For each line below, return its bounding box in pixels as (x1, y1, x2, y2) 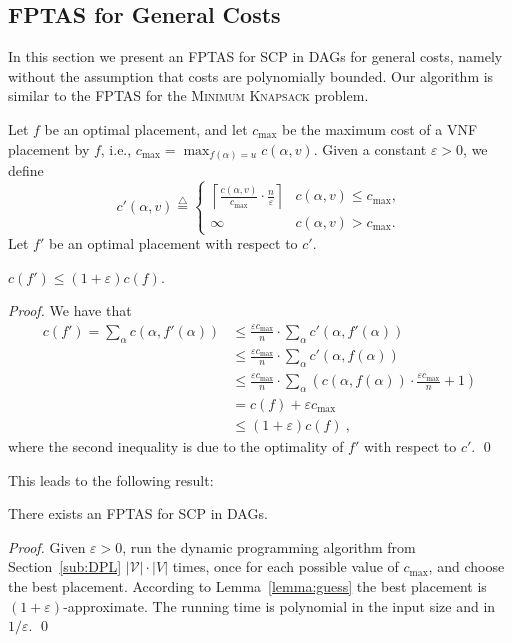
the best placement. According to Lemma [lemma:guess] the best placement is (8, 575, 487, 596)
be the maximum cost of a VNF (282, 118, 478, 139)
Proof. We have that (8, 300, 132, 321)
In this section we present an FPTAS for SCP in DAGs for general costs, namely (8, 46, 503, 67)
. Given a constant (313, 138, 427, 159)
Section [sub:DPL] (8, 556, 122, 577)
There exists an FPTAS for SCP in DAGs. (8, 503, 268, 524)
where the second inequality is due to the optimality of (8, 436, 344, 457)
